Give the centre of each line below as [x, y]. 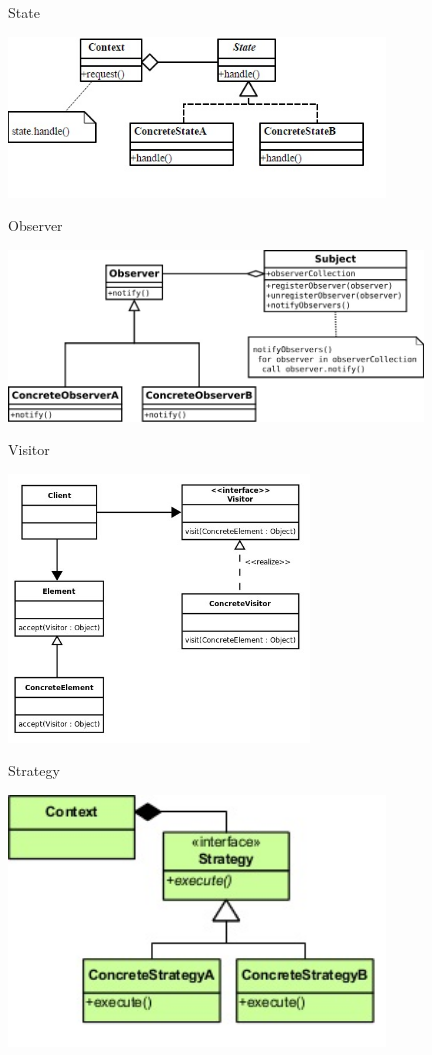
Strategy [34, 770]
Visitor [29, 449]
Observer [35, 225]
